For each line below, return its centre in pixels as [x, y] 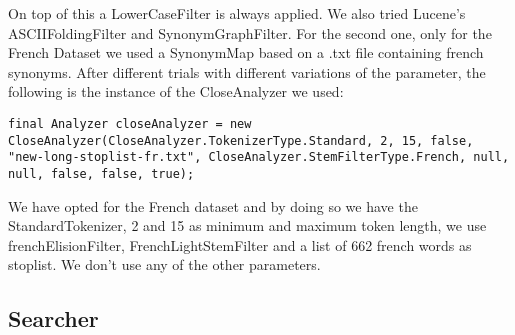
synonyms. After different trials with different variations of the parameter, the [247, 71]
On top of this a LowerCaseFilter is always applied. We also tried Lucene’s [237, 13]
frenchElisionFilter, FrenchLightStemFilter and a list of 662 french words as [240, 244]
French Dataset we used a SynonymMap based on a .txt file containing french [246, 52]
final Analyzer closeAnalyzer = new [130, 123]
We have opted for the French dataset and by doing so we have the [213, 205]
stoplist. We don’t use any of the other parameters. [164, 264]
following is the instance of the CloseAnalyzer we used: [176, 91]
